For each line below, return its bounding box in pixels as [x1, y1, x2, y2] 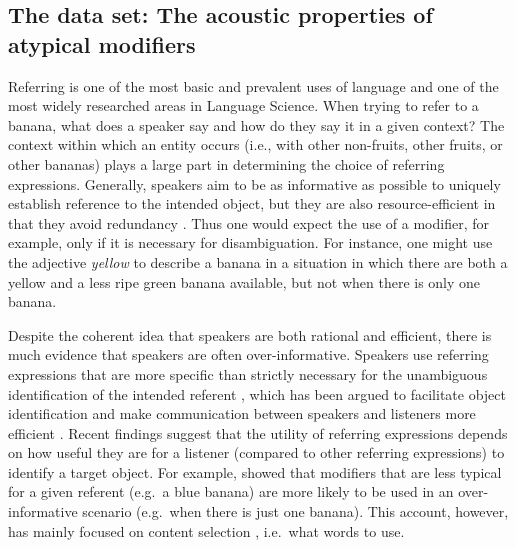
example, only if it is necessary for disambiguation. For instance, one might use [8, 232, 493, 253]
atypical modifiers [8, 28, 196, 59]
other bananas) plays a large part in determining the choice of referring [8, 153, 445, 174]
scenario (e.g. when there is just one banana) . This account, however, [82, 501, 509, 522]
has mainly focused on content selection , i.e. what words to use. [8, 520, 405, 541]
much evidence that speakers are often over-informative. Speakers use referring [8, 344, 489, 365]
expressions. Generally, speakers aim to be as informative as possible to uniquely [8, 173, 501, 194]
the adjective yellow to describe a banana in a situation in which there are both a [8, 251, 508, 272]
